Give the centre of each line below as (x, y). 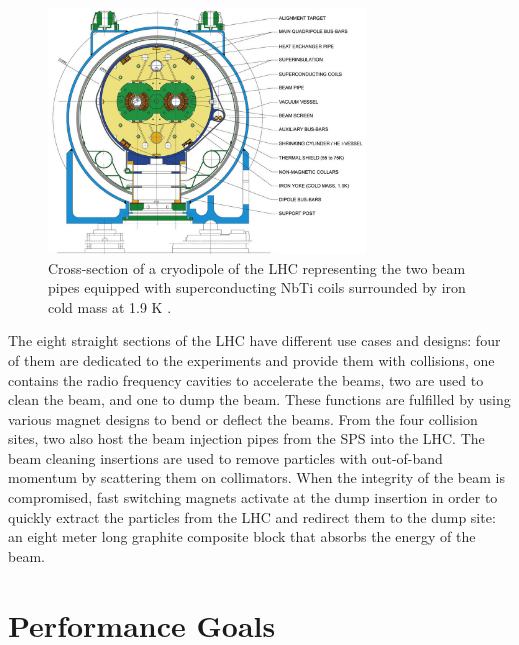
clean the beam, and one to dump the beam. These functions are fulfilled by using (259, 399)
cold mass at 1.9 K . (110, 306)
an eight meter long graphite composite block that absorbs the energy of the (242, 536)
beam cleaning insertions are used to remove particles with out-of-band (225, 457)
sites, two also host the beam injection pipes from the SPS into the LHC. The (246, 438)
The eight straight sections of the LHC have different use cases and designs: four (254, 340)
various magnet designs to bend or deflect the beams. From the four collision (243, 418)
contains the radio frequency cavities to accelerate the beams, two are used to (246, 379)
